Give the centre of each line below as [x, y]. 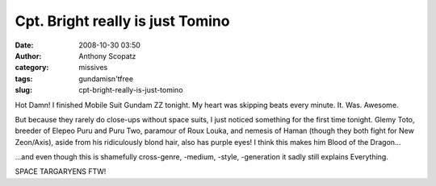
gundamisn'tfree [106, 79]
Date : [24, 45]
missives [93, 68]
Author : [28, 56]
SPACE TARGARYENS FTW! [61, 172]
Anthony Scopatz [107, 56]
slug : [23, 90]
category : [32, 68]
